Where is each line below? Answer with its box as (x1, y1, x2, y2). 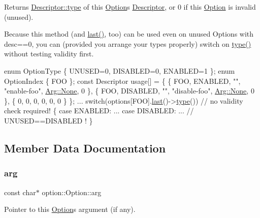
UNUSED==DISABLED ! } (4, 115, 93, 126)
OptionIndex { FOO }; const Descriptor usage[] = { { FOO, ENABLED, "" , (4, 75, 241, 86)
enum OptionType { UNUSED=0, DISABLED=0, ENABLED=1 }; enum (4, 65, 235, 76)
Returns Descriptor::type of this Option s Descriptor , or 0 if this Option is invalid (4, 2, 256, 12)
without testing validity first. (4, 48, 94, 59)
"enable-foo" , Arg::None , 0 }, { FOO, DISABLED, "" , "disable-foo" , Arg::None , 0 (4, 85, 254, 96)
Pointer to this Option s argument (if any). (4, 204, 136, 214)
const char (4, 186, 36, 197)
